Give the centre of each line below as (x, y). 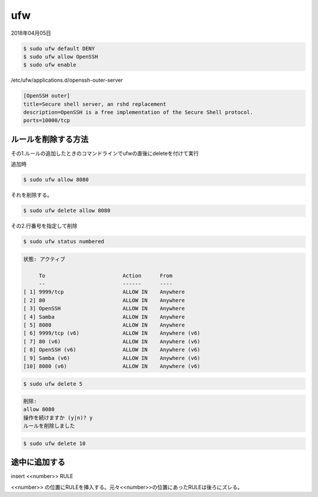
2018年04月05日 (31, 33)
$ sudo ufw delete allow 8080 (67, 211)
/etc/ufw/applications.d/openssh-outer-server (67, 80)
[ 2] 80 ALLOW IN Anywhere (104, 300)
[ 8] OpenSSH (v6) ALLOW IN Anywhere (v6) (112, 350)
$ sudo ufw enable (50, 65)
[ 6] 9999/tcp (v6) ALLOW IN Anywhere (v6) (112, 333)
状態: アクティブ (44, 259)
